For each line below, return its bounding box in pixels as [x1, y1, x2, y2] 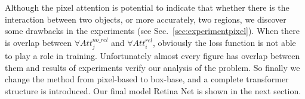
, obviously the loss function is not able [152, 36, 296, 48]
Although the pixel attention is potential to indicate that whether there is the [5, 1, 289, 13]
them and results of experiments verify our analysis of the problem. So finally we [5, 61, 300, 73]
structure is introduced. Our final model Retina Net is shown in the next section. [5, 84, 301, 97]
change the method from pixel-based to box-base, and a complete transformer [5, 73, 289, 85]
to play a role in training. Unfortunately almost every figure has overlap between [5, 49, 300, 62]
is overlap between [5, 36, 72, 48]
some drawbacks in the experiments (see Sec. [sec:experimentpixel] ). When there [5, 24, 300, 37]
